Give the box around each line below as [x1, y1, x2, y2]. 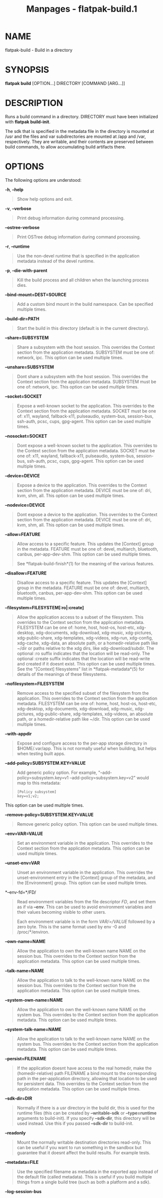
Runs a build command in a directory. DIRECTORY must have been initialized [5, 113, 158, 119]
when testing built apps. [17, 750, 66, 756]
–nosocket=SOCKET [5, 433, 47, 439]
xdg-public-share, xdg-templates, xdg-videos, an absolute [36, 711, 153, 717]
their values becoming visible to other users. [17, 909, 106, 915]
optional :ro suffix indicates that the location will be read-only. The [17, 650, 150, 656]
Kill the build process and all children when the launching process [17, 277, 149, 283]
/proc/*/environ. [17, 929, 50, 935]
